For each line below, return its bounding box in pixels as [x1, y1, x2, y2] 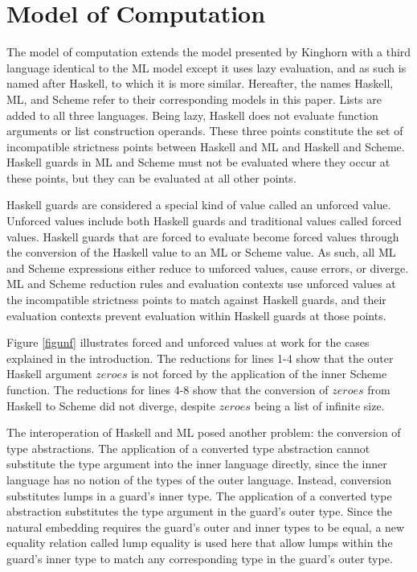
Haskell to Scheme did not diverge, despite [6, 397, 215, 414]
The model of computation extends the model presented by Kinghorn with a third [6, 43, 411, 60]
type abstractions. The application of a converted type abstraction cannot [6, 439, 370, 456]
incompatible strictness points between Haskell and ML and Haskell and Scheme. [6, 138, 405, 154]
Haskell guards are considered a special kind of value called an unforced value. [6, 196, 391, 213]
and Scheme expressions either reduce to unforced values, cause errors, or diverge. [6, 259, 409, 276]
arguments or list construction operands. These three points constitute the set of [6, 122, 403, 139]
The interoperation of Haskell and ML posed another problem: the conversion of [6, 424, 401, 441]
